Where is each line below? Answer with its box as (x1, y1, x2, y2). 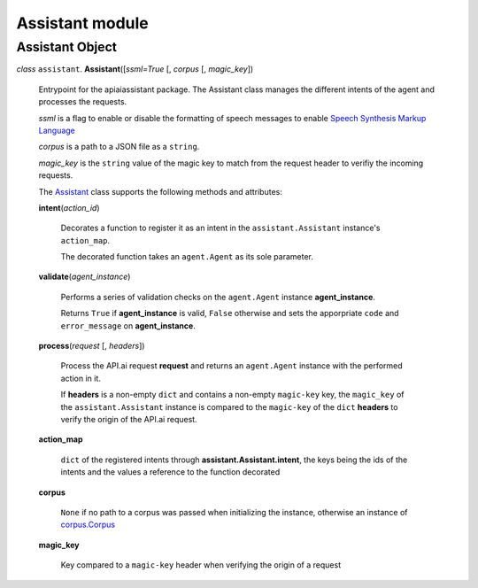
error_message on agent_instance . (60, 320, 197, 331)
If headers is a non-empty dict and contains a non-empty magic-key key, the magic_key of (60, 390, 405, 400)
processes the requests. (38, 97, 127, 107)
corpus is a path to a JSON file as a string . (38, 142, 200, 152)
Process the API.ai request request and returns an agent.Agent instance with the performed (60, 360, 403, 371)
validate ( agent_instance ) (38, 271, 131, 282)
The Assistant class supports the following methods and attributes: (38, 186, 282, 197)
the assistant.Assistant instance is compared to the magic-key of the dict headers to (60, 401, 398, 412)
